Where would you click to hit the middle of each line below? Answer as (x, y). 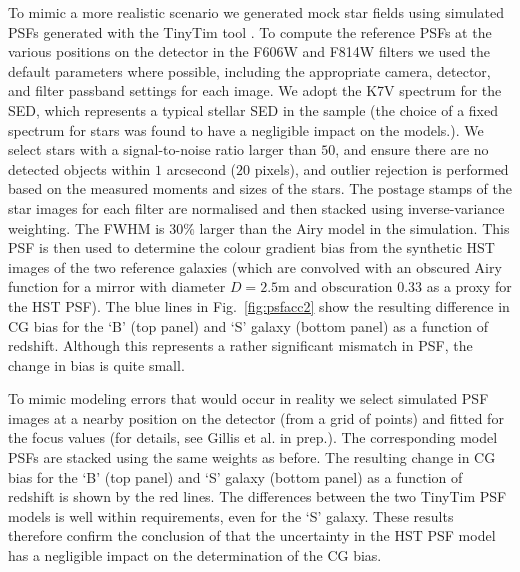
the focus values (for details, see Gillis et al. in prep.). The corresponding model (253, 437)
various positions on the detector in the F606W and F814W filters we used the (249, 51)
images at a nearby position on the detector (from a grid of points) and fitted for (256, 417)
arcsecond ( (201, 168)
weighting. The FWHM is (86, 227)
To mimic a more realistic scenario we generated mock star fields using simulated (256, 12)
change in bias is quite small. (96, 364)
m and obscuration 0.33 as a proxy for (395, 286)
